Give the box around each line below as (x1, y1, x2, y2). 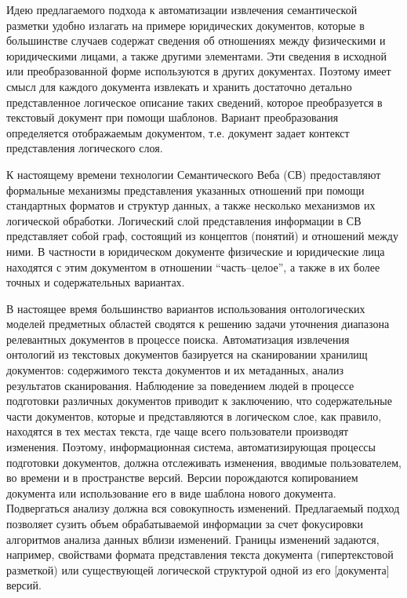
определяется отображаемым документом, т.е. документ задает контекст (6, 124, 350, 140)
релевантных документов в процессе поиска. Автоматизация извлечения (6, 330, 350, 347)
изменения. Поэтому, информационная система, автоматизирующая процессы (6, 439, 376, 455)
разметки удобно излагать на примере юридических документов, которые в (6, 16, 365, 33)
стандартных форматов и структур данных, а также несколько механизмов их (6, 197, 376, 213)
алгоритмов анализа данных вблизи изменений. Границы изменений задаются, (6, 531, 380, 547)
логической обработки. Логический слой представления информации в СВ (6, 212, 362, 228)
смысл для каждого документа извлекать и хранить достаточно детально (6, 78, 352, 94)
